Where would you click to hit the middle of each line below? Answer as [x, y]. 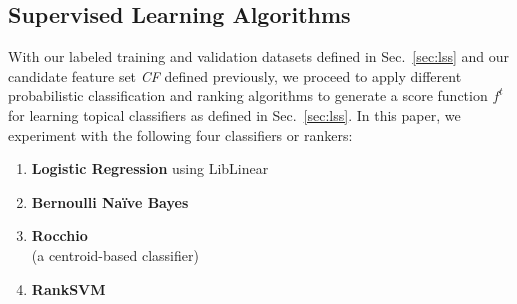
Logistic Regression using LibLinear [150, 168]
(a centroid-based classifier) [115, 254]
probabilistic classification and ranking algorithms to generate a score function [248, 95]
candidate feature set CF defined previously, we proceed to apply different [235, 75]
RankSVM [68, 288]
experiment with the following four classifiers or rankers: [180, 134]
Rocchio [59, 235]
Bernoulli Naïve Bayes [110, 201]
